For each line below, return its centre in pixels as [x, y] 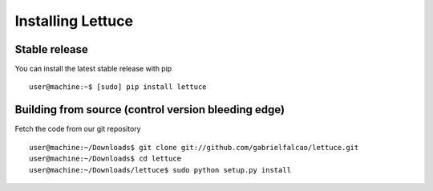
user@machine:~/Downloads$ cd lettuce [105, 159]
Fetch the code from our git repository [78, 129]
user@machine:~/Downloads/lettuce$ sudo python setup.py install [160, 170]
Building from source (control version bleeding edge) [150, 110]
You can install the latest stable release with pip [93, 69]
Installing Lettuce [74, 21]
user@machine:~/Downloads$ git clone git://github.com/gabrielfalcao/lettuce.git [194, 147]
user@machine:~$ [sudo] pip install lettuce [118, 87]
